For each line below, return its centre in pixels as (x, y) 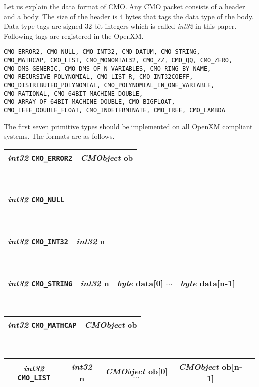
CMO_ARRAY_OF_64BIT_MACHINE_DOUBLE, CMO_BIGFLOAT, (90, 102)
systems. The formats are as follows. (59, 136)
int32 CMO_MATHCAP (42, 325)
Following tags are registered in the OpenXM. (74, 36)
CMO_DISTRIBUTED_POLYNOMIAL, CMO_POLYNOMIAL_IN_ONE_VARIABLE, (109, 85)
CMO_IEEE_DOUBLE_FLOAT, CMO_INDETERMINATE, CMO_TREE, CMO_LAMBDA (115, 110)
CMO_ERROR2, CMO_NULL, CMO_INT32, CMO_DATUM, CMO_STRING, (102, 52)
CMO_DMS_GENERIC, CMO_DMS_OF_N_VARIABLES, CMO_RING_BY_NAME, (108, 69)
